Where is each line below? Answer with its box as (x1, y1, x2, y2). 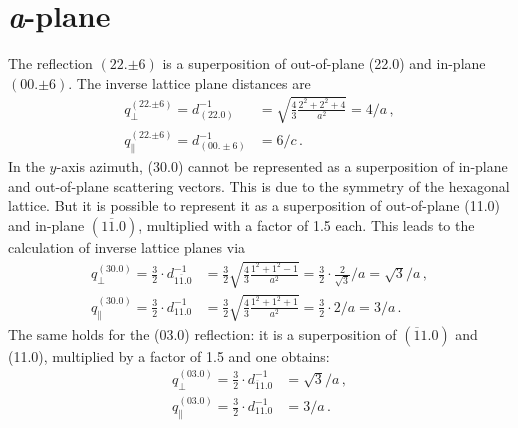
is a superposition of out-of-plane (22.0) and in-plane (162, 53, 486, 74)
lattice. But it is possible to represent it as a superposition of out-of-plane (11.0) (8, 195, 501, 216)
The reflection (8, 53, 93, 74)
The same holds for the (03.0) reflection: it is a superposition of (8, 323, 397, 344)
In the (8, 156, 45, 177)
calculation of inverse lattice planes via (8, 236, 246, 257)
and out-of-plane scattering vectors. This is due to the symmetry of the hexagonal (8, 175, 510, 196)
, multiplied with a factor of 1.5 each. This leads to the (138, 214, 475, 235)
